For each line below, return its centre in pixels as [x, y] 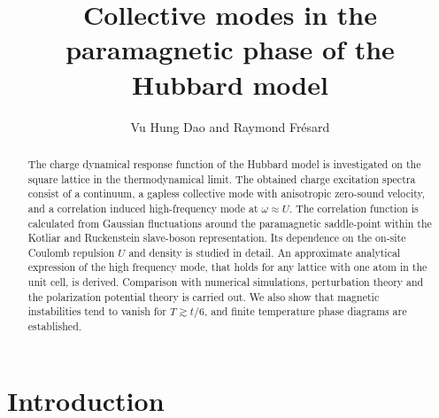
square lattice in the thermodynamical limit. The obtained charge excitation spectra [222, 178]
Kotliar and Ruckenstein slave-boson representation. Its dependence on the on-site [217, 238]
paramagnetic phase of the [230, 49]
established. [55, 326]
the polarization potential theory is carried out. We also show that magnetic [204, 296]
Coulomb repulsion [71, 252]
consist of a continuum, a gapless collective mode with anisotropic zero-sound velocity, [227, 194]
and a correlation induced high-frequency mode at [143, 208]
